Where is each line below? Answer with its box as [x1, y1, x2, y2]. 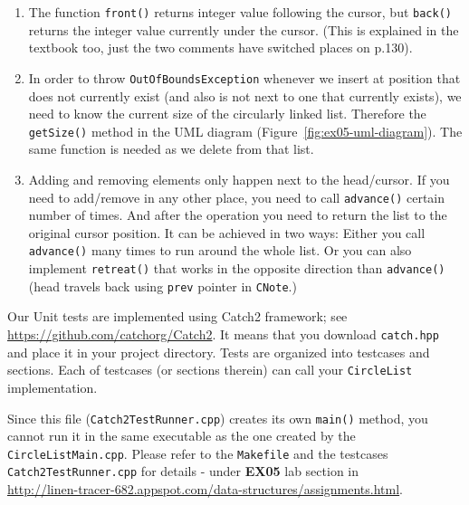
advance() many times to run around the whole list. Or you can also [28, 241, 412, 260]
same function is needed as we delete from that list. [28, 139, 314, 158]
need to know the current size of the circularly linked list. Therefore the [28, 104, 426, 123]
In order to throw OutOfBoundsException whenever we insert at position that [28, 68, 461, 87]
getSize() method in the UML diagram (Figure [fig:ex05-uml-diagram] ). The [28, 121, 463, 140]
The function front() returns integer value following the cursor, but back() [28, 3, 452, 21]
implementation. [7, 377, 98, 396]
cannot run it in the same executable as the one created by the [7, 426, 356, 445]
